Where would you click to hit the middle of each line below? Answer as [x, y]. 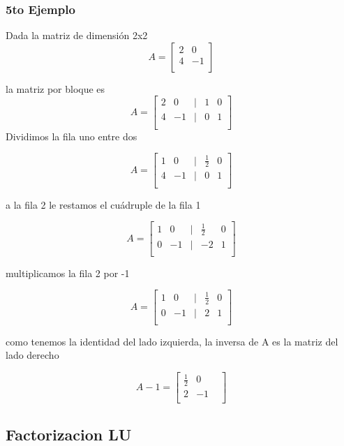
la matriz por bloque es [55, 88]
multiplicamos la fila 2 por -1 [68, 273]
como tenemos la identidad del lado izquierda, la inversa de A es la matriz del [172, 341]
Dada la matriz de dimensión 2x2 [77, 35]
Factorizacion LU [69, 434]
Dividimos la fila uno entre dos [72, 136]
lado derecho [32, 355]
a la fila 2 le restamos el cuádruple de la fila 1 [103, 204]
